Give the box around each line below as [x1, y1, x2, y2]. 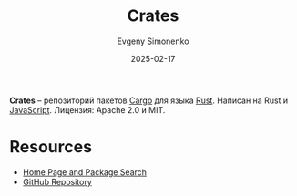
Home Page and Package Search [22, 166, 148, 178]
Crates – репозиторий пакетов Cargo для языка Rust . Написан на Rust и [9, 95, 289, 106]
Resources [9, 137, 93, 158]
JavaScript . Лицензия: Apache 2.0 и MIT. [9, 104, 166, 115]
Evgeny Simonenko [117, 36, 189, 46]
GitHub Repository [22, 176, 93, 187]
